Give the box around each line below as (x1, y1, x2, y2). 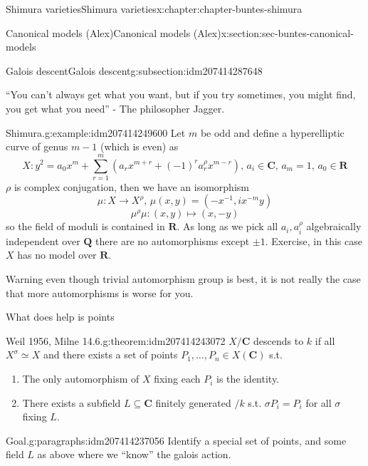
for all (305, 395, 332, 410)
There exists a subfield (22, 395, 121, 410)
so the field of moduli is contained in (6, 219, 165, 234)
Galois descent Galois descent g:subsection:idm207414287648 (6, 63, 263, 78)
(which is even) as (100, 139, 179, 154)
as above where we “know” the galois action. (37, 447, 231, 462)
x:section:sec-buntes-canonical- (221, 25, 354, 40)
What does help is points (6, 309, 115, 324)
